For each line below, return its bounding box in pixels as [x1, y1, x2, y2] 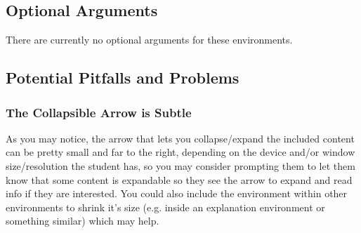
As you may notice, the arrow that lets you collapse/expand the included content [6, 131, 355, 145]
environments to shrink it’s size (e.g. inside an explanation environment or [6, 199, 325, 214]
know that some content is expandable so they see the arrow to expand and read [6, 172, 353, 187]
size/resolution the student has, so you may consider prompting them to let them [6, 158, 355, 173]
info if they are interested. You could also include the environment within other [6, 186, 348, 201]
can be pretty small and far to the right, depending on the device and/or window [6, 145, 355, 159]
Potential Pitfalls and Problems [6, 67, 239, 88]
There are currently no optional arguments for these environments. [6, 32, 293, 47]
